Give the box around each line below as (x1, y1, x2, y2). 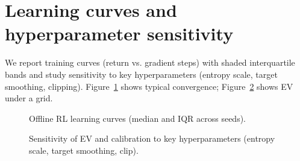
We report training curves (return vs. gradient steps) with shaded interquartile (5, 56, 295, 69)
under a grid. (5, 92, 53, 104)
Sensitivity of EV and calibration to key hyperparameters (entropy (29, 132, 275, 145)
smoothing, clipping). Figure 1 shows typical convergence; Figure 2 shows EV (5, 80, 293, 92)
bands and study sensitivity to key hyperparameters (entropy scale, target (5, 68, 278, 80)
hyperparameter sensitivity (5, 21, 234, 46)
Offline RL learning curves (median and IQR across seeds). (29, 112, 246, 124)
